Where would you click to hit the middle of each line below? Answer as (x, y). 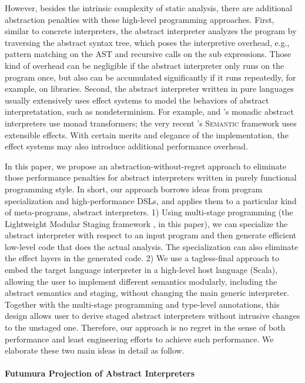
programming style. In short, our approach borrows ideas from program (134, 189)
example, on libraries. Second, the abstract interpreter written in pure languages (150, 89)
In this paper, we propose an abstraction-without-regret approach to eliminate (146, 166)
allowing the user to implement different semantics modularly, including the (141, 281)
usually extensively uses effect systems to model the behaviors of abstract (137, 100)
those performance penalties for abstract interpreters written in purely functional (151, 177)
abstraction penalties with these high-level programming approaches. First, (140, 19)
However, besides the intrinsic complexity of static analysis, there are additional (149, 8)
